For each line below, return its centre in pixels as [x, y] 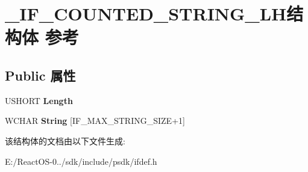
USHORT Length [39, 100]
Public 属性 [40, 75]
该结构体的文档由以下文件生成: [65, 140]
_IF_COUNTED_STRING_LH [146, 14]
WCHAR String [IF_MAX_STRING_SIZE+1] [95, 121]
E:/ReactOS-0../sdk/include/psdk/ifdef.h [81, 161]
